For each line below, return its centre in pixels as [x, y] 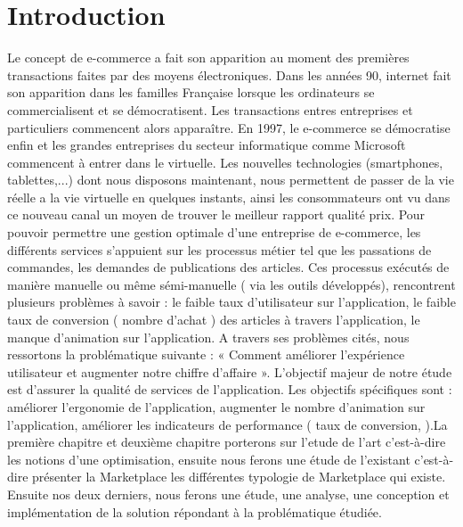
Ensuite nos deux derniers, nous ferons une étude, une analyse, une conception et [228, 494]
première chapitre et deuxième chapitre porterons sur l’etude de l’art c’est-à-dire [227, 442]
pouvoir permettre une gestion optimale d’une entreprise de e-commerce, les [214, 232]
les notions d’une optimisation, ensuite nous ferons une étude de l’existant [209, 459]
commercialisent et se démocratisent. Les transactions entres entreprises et [210, 109]
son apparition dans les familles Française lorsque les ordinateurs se [191, 92]
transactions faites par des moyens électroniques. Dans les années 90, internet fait [229, 74]
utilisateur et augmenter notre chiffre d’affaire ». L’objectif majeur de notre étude [230, 371]
